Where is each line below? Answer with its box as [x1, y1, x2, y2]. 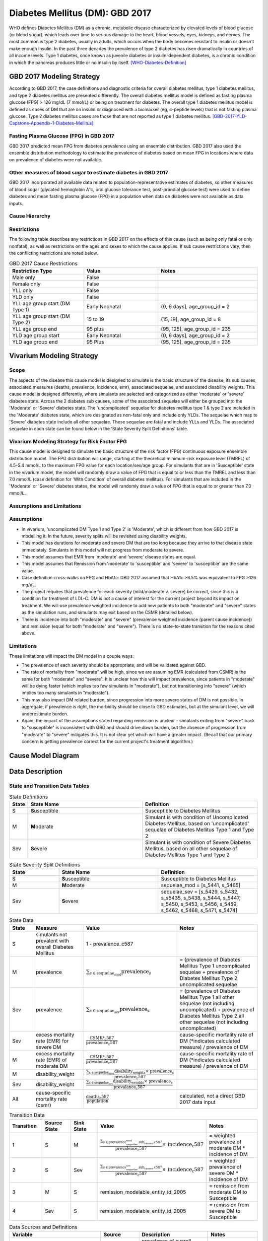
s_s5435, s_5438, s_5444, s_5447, [161, 895, 241, 901]
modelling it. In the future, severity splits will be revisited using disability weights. [21, 533, 187, 539]
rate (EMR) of [35, 1056, 67, 1063]
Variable [12, 1231, 33, 1238]
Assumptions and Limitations [9, 502, 81, 509]
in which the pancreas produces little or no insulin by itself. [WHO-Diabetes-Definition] [9, 60, 187, 66]
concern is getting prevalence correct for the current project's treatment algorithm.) [21, 739, 193, 745]
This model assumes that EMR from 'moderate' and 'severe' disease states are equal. [21, 554, 196, 560]
